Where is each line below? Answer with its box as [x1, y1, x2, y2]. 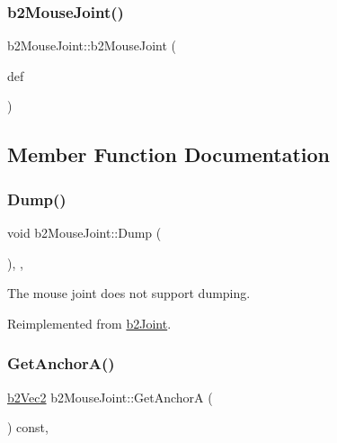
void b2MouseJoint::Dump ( [7, 223, 162, 241]
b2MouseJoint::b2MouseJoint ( [7, 36, 177, 55]
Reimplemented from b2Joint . [7, 313, 172, 332]
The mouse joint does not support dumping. [7, 284, 251, 303]
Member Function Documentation [7, 140, 331, 168]
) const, [7, 418, 49, 437]
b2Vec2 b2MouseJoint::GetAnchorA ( [7, 387, 213, 406]
